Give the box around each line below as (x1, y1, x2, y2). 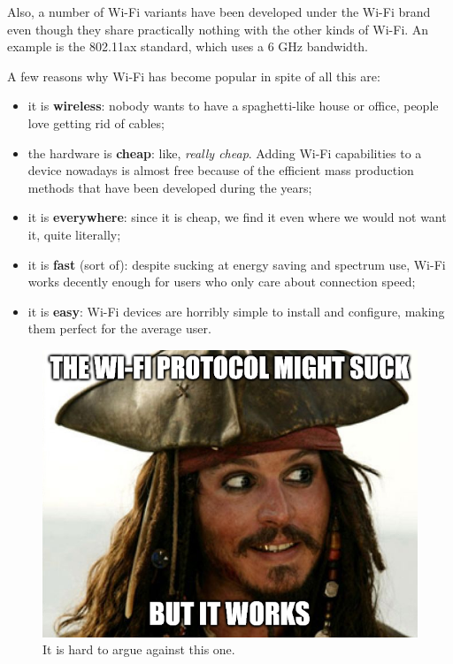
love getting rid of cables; (27, 113, 165, 132)
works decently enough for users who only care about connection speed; (27, 272, 416, 291)
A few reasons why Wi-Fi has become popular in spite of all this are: (7, 66, 380, 85)
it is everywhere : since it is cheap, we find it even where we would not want (27, 208, 447, 226)
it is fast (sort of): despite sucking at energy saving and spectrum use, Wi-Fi (27, 255, 446, 273)
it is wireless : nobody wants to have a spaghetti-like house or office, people (27, 96, 439, 115)
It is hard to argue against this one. (42, 640, 235, 659)
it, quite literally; (27, 225, 121, 243)
